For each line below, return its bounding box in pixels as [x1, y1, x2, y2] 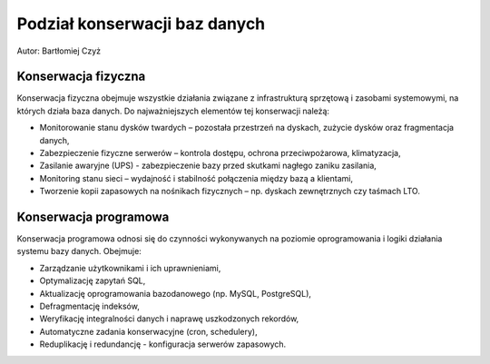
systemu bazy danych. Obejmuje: [16, 246, 142, 257]
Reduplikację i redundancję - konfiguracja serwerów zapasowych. [39, 339, 287, 349]
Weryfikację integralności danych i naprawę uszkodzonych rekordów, [39, 313, 299, 324]
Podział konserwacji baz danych [16, 14, 266, 34]
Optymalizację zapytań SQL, [39, 275, 146, 286]
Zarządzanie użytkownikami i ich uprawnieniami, [39, 262, 221, 273]
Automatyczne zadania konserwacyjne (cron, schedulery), [39, 326, 258, 337]
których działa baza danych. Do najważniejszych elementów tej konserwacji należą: [16, 105, 330, 116]
